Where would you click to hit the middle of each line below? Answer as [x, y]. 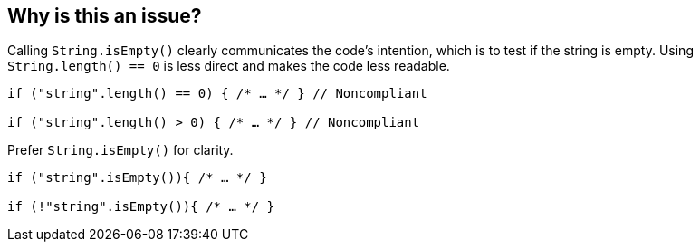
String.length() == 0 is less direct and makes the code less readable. [229, 66]
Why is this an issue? [105, 16]
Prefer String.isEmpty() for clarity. [120, 150]
